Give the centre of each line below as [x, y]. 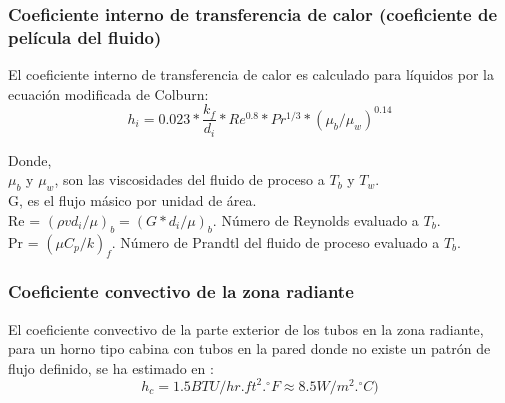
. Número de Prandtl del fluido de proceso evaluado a [275, 241]
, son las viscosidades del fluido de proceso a [189, 179]
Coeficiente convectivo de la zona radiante [181, 291]
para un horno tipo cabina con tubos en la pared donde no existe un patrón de [249, 348]
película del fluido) [85, 36]
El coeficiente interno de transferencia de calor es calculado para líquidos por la [251, 74]
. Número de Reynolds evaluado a [315, 219]
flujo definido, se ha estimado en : [111, 367]
